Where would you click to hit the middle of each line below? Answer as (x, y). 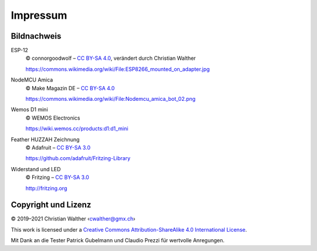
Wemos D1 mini (29, 110)
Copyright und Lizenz (51, 205)
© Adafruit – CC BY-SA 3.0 (58, 147)
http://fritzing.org (46, 188)
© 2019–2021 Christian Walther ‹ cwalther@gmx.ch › (73, 219)
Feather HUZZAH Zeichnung (45, 139)
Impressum (39, 15)
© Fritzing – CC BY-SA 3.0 (57, 177)
